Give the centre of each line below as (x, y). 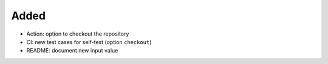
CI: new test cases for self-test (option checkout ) (89, 42)
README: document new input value (72, 51)
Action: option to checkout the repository (78, 34)
